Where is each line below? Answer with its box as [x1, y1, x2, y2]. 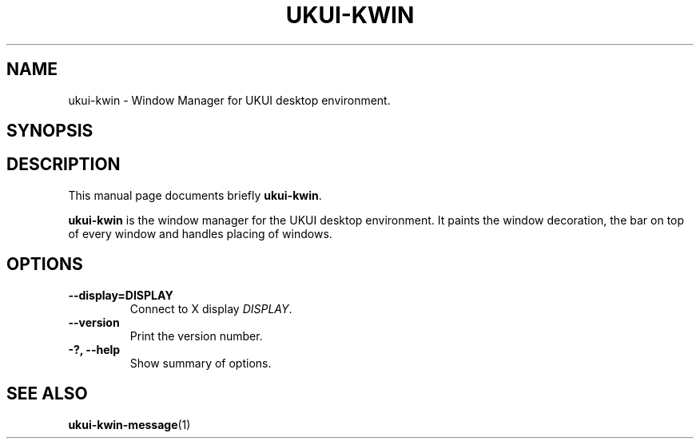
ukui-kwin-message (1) [68, 417, 191, 431]
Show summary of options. [129, 356, 272, 370]
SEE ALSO [6, 383, 88, 404]
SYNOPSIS [6, 121, 93, 141]
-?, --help [68, 342, 121, 356]
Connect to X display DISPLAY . [129, 301, 292, 316]
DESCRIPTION [6, 154, 121, 175]
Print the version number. [129, 328, 263, 343]
